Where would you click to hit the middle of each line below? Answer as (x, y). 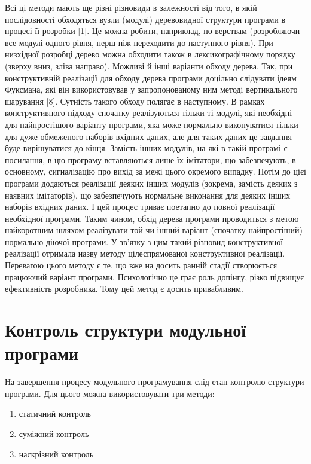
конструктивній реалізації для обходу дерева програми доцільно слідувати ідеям (151, 77)
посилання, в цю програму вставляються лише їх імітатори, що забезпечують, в (150, 159)
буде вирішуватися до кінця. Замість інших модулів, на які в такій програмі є (146, 148)
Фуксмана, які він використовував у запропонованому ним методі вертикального (151, 89)
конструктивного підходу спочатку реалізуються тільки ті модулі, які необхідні (149, 113)
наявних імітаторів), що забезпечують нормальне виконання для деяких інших (148, 195)
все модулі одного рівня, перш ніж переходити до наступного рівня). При (139, 42)
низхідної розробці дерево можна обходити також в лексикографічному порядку (150, 54)
